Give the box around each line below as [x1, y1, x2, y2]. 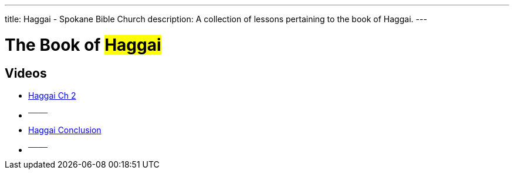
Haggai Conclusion [28, 124, 102, 135]
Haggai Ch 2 [28, 90, 76, 100]
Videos [5, 65, 47, 81]
